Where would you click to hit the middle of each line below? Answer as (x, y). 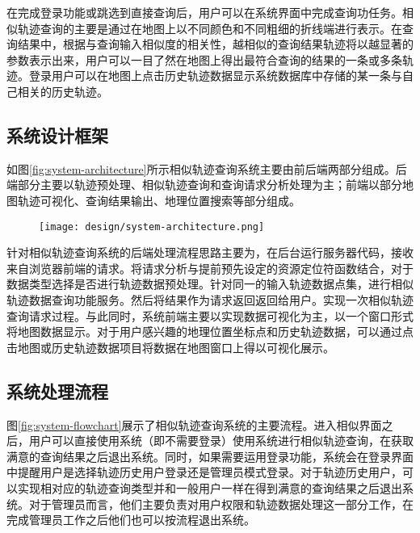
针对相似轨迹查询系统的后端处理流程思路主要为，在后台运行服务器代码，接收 (210, 252)
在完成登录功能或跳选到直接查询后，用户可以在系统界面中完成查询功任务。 (204, 12)
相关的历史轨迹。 (63, 91)
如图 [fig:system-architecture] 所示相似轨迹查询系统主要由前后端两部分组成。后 (207, 168)
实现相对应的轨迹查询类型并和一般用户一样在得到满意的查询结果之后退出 (210, 487)
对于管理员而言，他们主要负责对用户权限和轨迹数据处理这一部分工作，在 (221, 504)
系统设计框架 (57, 134)
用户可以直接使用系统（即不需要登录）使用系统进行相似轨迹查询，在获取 (221, 441)
